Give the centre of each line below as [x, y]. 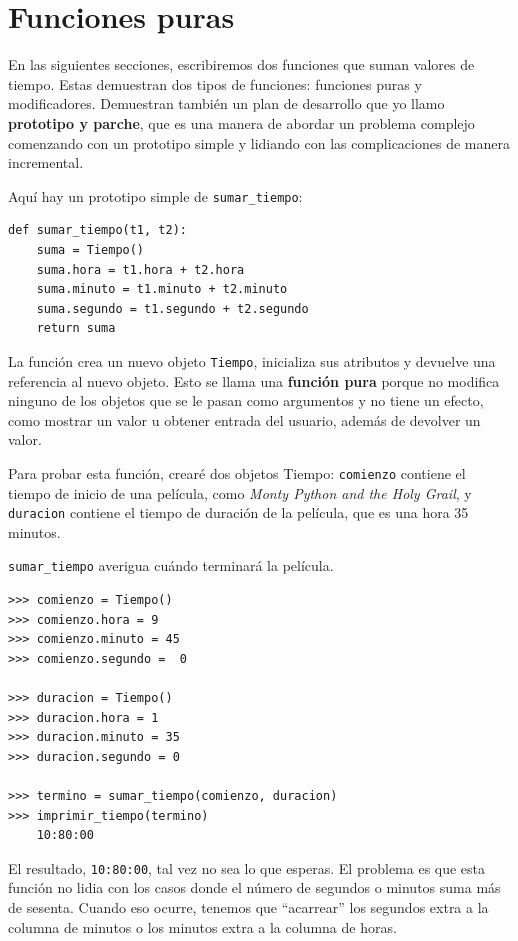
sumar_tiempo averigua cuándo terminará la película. [171, 565]
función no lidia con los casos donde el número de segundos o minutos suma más [254, 887]
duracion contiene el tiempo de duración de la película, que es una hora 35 [238, 512]
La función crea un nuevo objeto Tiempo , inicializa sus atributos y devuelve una [252, 360]
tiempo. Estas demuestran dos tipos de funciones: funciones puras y [215, 83]
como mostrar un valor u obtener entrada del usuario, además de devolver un [244, 419]
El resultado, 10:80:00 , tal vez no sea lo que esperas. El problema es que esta [247, 867]
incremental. [46, 162]
